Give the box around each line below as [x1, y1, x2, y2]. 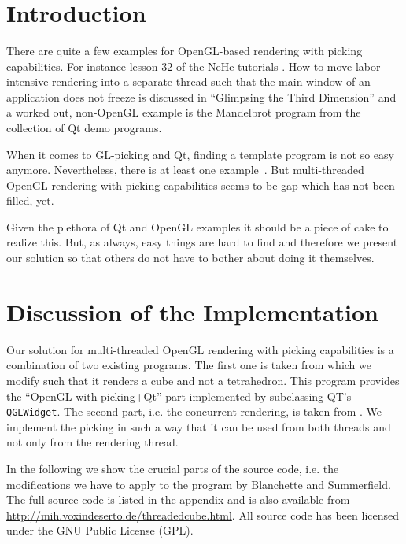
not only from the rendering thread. [6, 434, 179, 450]
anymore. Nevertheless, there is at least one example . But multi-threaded [6, 161, 364, 178]
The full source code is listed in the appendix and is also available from [6, 491, 350, 508]
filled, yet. [6, 192, 54, 209]
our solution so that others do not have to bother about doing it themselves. [6, 250, 375, 266]
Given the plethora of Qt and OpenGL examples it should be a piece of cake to [6, 218, 389, 235]
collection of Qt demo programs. [6, 119, 162, 135]
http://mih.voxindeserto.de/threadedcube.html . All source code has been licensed [6, 506, 400, 523]
